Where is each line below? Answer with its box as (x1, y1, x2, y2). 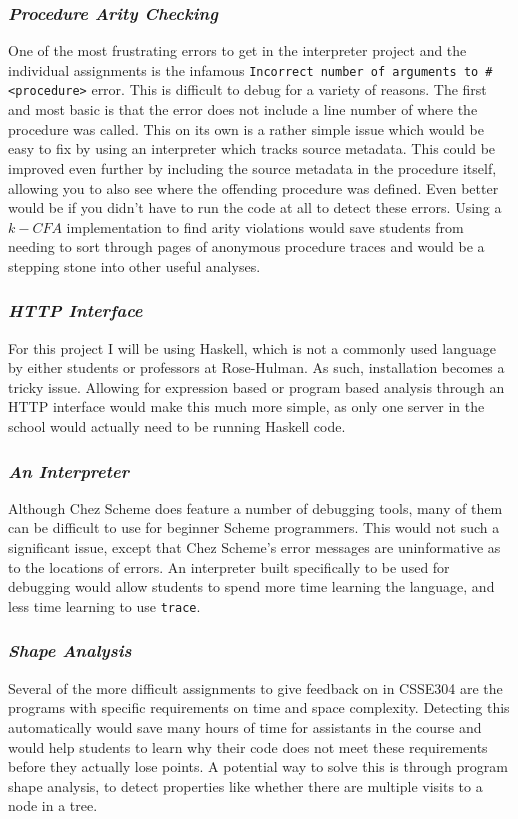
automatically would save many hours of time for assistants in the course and (8, 716, 482, 737)
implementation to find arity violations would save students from (66, 216, 464, 237)
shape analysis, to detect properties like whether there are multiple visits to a (8, 775, 483, 796)
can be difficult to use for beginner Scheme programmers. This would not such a (8, 517, 500, 538)
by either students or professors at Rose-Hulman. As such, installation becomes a (8, 357, 505, 378)
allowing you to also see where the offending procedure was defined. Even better (8, 177, 499, 198)
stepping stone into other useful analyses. (8, 255, 261, 276)
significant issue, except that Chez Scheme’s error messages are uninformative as (8, 537, 501, 558)
